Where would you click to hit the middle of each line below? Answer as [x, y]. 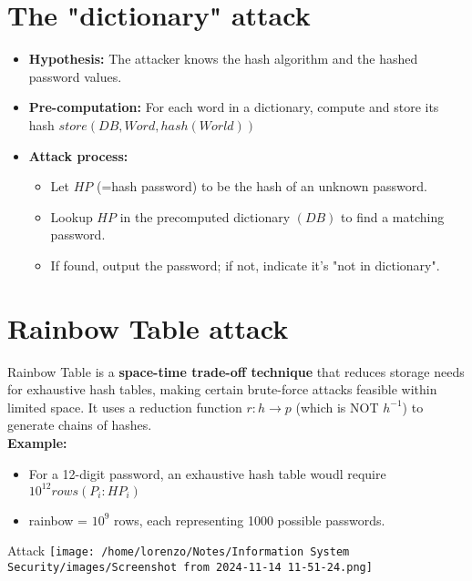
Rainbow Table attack [148, 327]
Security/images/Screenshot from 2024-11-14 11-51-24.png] [190, 567]
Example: [37, 442]
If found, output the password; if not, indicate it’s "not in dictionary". [245, 265]
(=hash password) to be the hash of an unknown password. [262, 186]
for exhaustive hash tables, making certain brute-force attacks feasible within [222, 389]
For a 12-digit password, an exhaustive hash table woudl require [207, 473]
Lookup [72, 216]
